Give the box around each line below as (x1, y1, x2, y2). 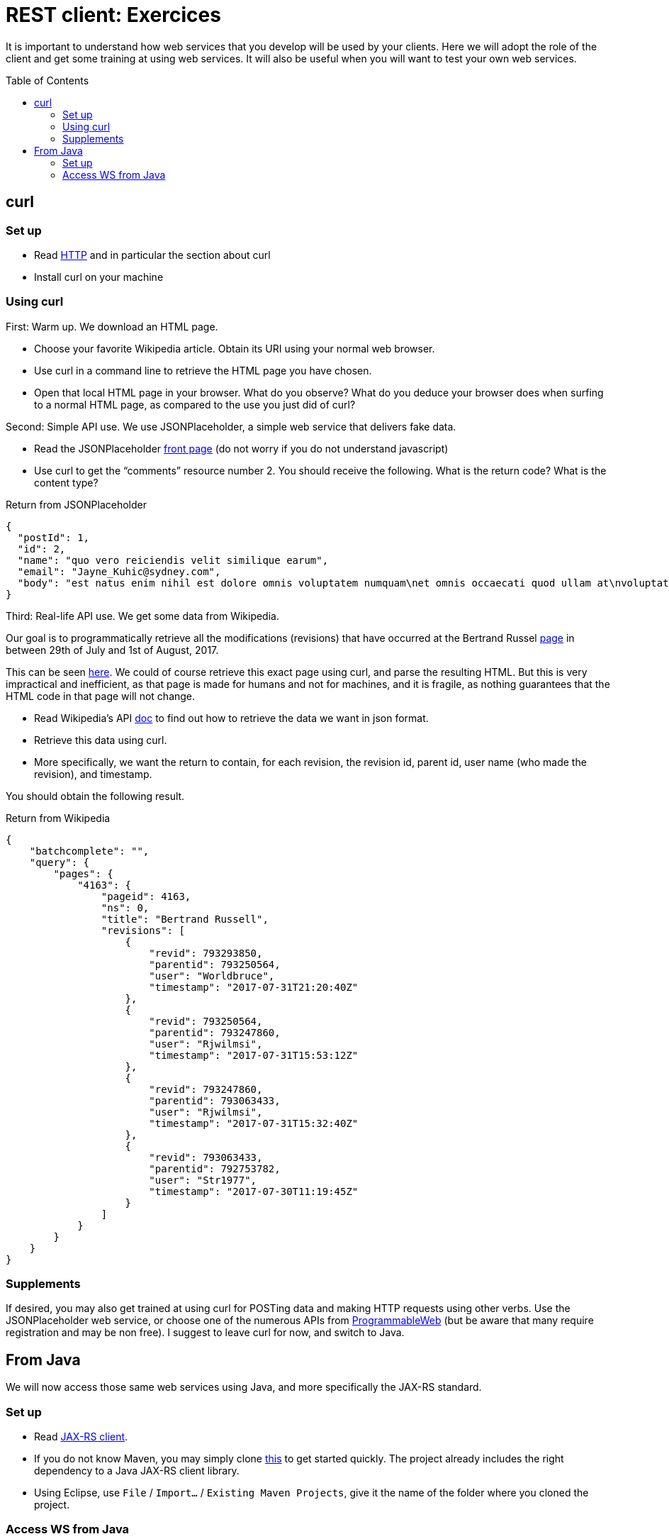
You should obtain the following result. (6, 789, 185, 802)
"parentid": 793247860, (149, 1026, 281, 1038)
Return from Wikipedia (6, 811, 111, 824)
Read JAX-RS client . (34, 1430, 128, 1443)
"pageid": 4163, (101, 890, 191, 902)
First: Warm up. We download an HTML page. (6, 320, 218, 333)
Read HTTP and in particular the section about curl (34, 248, 271, 261)
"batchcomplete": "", (29, 845, 150, 857)
